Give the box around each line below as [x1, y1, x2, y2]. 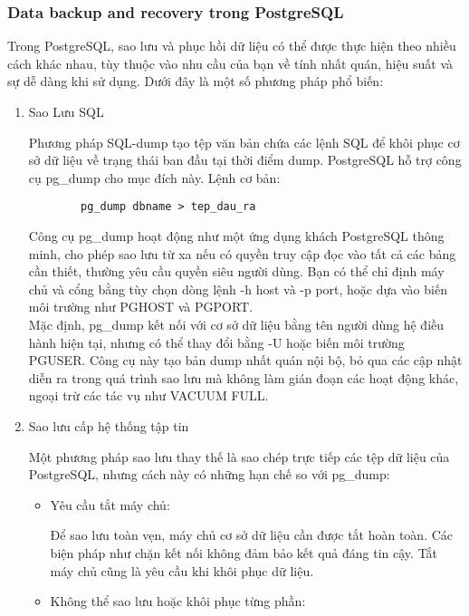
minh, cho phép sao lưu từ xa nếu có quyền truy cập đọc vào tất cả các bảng [28, 244, 456, 263]
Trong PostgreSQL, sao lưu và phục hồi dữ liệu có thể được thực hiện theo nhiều [7, 36, 456, 55]
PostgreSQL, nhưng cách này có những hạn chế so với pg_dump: [28, 465, 390, 484]
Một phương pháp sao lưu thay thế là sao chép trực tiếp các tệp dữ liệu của [28, 447, 450, 466]
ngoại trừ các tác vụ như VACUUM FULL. [28, 386, 269, 405]
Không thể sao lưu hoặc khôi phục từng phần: [50, 592, 306, 611]
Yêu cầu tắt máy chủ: [50, 495, 170, 514]
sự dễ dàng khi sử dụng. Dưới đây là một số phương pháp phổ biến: [7, 72, 384, 91]
